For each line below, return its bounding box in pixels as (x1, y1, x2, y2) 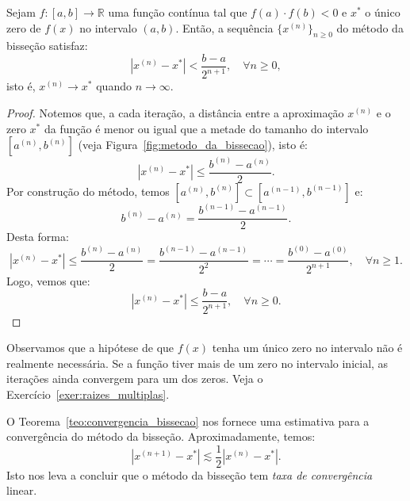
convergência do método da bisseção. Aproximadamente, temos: (6, 428, 316, 445)
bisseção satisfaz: (6, 37, 88, 54)
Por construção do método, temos (6, 182, 170, 199)
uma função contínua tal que (108, 4, 247, 20)
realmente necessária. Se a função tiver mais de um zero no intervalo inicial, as (6, 354, 389, 371)
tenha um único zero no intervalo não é (212, 339, 403, 356)
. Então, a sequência (175, 19, 274, 36)
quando (96, 78, 132, 94)
